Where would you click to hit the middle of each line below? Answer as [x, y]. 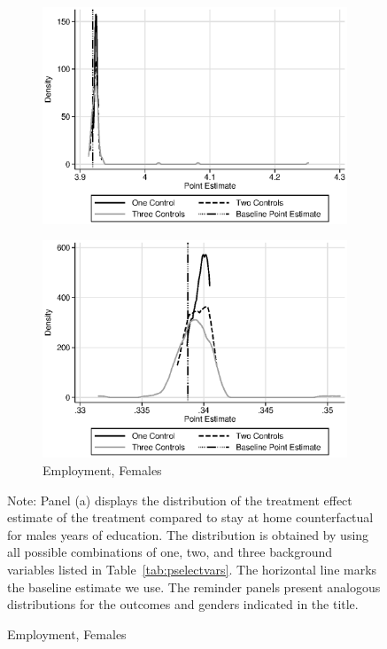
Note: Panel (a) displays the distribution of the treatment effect [180, 500]
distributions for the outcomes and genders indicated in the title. [183, 604]
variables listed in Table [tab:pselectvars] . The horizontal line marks [192, 569]
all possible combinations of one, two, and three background [170, 552]
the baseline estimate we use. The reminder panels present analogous [194, 586]
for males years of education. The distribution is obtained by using [188, 534]
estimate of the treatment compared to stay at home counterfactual [190, 517]
